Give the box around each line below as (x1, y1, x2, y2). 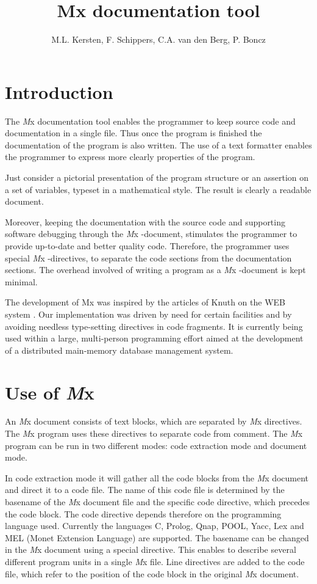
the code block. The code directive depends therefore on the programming (5, 507, 282, 520)
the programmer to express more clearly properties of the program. (5, 150, 255, 163)
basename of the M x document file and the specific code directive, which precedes (5, 495, 310, 508)
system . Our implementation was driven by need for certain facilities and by (5, 307, 292, 320)
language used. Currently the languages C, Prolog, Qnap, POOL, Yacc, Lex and (5, 519, 304, 532)
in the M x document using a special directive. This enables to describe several (5, 543, 296, 556)
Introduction (5, 79, 113, 104)
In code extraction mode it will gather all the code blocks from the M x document (5, 471, 309, 484)
